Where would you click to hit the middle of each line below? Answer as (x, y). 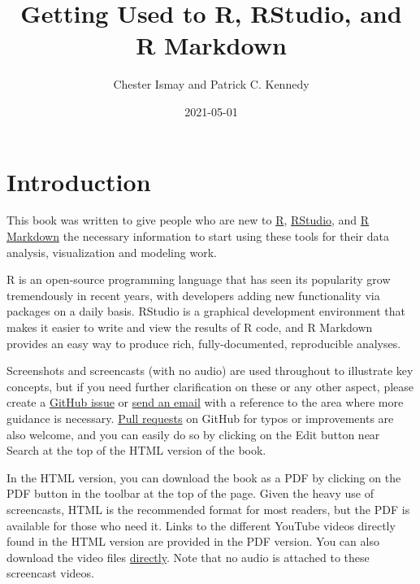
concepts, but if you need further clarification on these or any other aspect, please (210, 386)
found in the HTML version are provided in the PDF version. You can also (193, 541)
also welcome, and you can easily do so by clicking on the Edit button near (193, 434)
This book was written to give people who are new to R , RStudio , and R (188, 220)
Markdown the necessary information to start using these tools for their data (198, 236)
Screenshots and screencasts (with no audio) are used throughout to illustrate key (210, 370)
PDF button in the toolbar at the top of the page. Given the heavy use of (190, 493)
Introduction (79, 181)
